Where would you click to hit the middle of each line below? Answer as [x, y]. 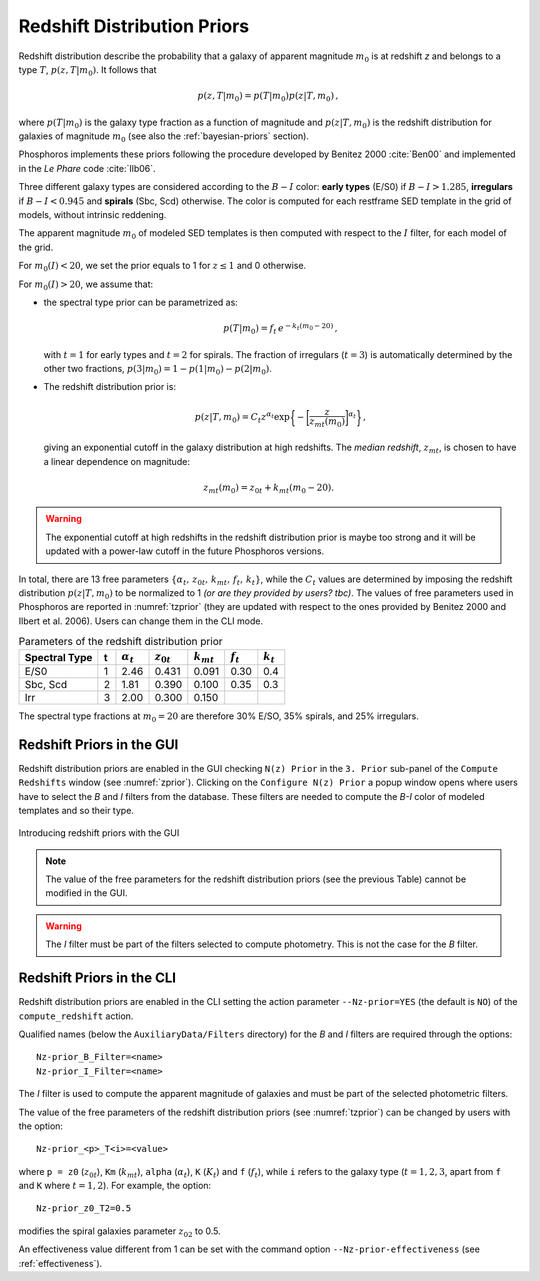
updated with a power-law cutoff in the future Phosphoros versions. [185, 551]
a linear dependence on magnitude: [116, 461]
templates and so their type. [76, 810]
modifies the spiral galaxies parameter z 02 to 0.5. [120, 1232]
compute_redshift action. [76, 1016]
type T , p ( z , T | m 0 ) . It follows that [87, 70]
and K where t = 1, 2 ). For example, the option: [115, 1186]
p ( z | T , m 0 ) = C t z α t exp [242, 417]
